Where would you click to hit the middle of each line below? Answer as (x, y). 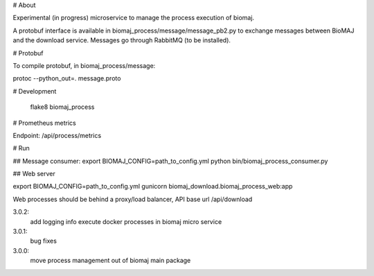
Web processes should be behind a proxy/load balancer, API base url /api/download (133, 199)
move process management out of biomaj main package (110, 261)
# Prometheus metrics (44, 123)
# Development (35, 91)
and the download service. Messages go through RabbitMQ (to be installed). (122, 40)
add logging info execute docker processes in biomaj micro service (126, 221)
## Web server (34, 174)
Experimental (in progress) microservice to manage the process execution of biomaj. (134, 18)
